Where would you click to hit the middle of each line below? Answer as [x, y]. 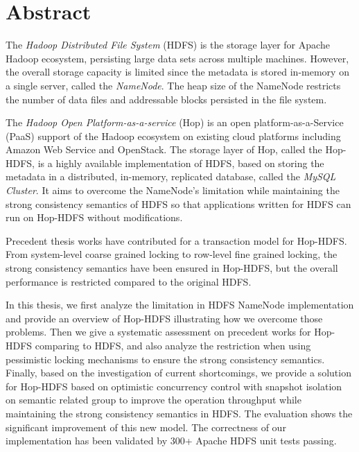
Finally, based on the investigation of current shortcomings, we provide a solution [178, 373]
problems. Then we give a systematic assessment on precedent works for [158, 332]
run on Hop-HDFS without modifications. [94, 217]
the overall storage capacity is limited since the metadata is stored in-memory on [177, 72]
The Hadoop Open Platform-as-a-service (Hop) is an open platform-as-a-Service [175, 122]
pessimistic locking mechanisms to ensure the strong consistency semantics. [165, 359]
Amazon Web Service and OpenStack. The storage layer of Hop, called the [164, 149]
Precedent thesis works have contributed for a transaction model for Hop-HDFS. [176, 240]
